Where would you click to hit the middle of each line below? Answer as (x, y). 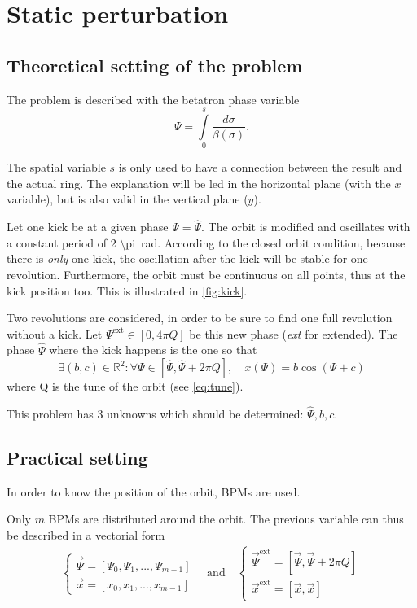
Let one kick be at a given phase (88, 227)
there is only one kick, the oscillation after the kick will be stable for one (187, 258)
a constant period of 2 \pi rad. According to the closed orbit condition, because (206, 242)
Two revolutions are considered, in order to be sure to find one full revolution (200, 318)
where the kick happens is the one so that (153, 350)
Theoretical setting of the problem (155, 65)
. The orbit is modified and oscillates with (306, 227)
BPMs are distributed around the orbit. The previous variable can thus (226, 519)
